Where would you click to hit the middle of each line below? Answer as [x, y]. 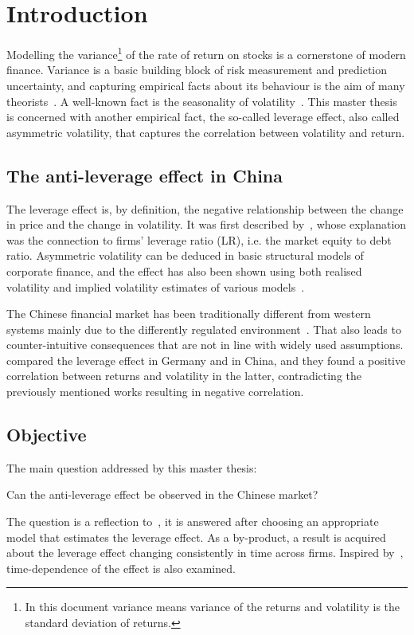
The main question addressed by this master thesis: [132, 467]
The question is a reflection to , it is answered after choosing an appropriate [193, 521]
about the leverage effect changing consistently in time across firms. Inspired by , [205, 553]
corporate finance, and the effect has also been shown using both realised [184, 270]
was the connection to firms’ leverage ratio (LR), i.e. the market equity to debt [199, 239]
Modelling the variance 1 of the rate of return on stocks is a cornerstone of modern [206, 53]
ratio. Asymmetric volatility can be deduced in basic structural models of [185, 255]
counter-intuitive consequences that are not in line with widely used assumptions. [205, 345]
